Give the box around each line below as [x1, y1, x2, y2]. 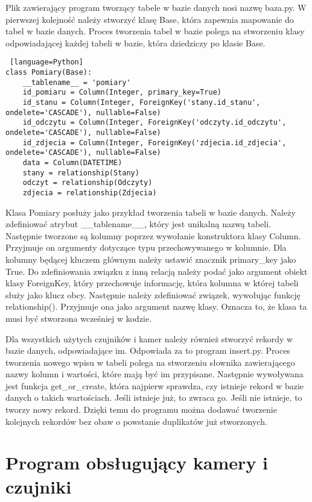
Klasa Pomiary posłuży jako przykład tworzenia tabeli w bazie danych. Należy [5, 206, 296, 218]
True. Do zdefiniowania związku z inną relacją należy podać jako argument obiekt [5, 265, 308, 277]
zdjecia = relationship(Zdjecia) [22, 188, 157, 197]
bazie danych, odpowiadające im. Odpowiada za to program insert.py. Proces [5, 344, 290, 357]
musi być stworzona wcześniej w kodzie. [5, 312, 152, 324]
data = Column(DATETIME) [22, 158, 123, 167]
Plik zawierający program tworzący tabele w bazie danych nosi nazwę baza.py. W [5, 1, 307, 13]
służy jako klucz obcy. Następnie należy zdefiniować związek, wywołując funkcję [5, 288, 301, 301]
